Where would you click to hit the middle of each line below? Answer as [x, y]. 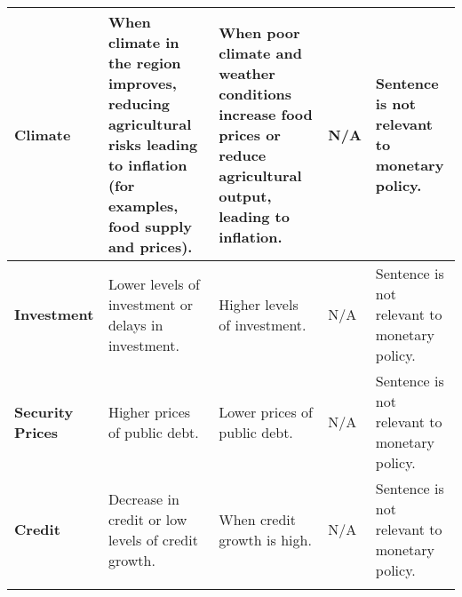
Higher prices [149, 411]
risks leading [153, 144]
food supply [150, 226]
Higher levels [259, 304]
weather [247, 73]
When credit [257, 519]
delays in [135, 324]
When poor [259, 32]
